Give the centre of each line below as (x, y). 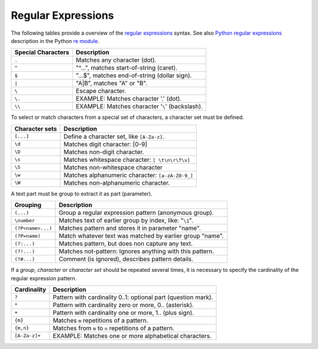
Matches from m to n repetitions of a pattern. (114, 328)
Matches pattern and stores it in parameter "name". (130, 228)
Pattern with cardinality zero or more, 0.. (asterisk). (123, 305)
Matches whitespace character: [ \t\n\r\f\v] (127, 159)
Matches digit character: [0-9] (105, 144)
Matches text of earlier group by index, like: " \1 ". (126, 221)
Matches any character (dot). (116, 60)
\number (25, 220)
